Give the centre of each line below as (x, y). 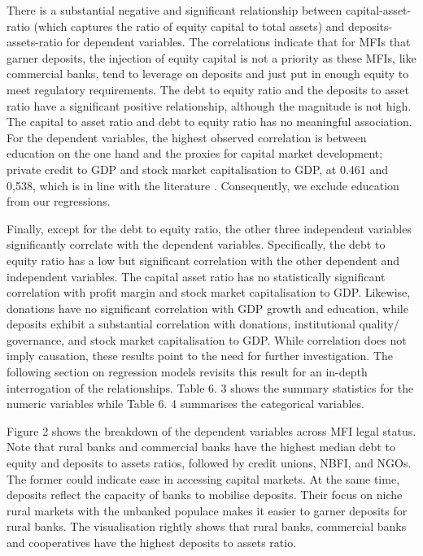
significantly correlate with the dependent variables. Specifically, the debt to (196, 244)
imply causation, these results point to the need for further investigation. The (200, 356)
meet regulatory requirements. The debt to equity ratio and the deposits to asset (208, 89)
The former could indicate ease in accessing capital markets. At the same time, (203, 478)
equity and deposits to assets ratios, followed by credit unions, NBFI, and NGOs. (209, 463)
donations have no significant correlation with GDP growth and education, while (207, 308)
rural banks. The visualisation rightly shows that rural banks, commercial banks (207, 526)
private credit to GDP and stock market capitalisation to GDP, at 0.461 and (198, 169)
